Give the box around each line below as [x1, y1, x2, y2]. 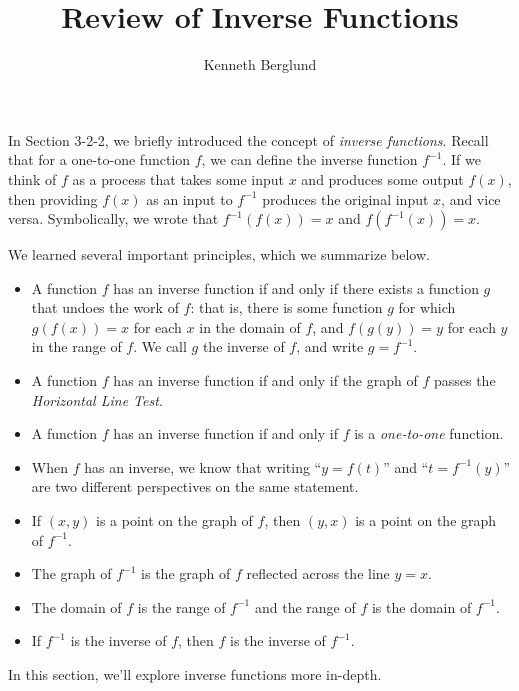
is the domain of [371, 596, 472, 617]
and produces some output [301, 168, 464, 189]
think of [8, 168, 57, 189]
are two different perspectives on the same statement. [31, 476, 359, 497]
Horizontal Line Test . [31, 389, 163, 410]
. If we [442, 149, 481, 170]
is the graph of [141, 563, 231, 584]
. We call [133, 336, 187, 357]
